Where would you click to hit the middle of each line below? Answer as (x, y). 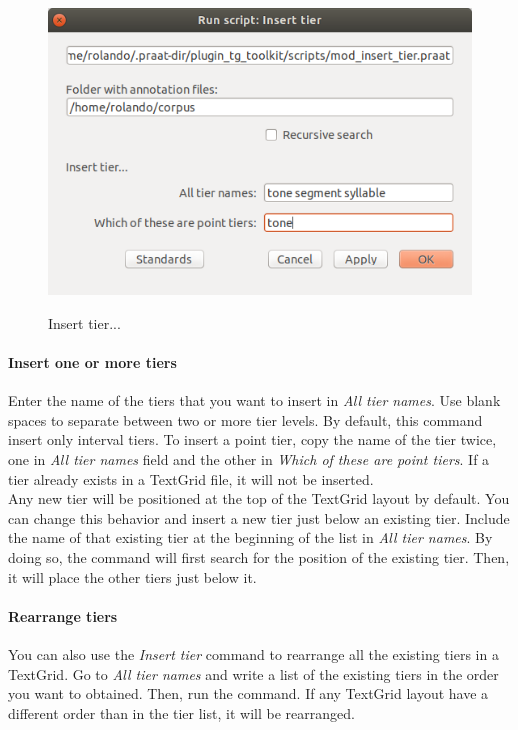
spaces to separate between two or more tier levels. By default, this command (245, 419)
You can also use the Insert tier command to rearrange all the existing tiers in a (253, 653)
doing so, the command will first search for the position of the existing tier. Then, (259, 556)
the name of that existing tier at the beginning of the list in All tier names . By (250, 537)
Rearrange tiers (63, 615)
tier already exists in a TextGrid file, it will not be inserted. (191, 478)
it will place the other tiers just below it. (132, 576)
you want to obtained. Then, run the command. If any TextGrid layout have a (248, 693)
